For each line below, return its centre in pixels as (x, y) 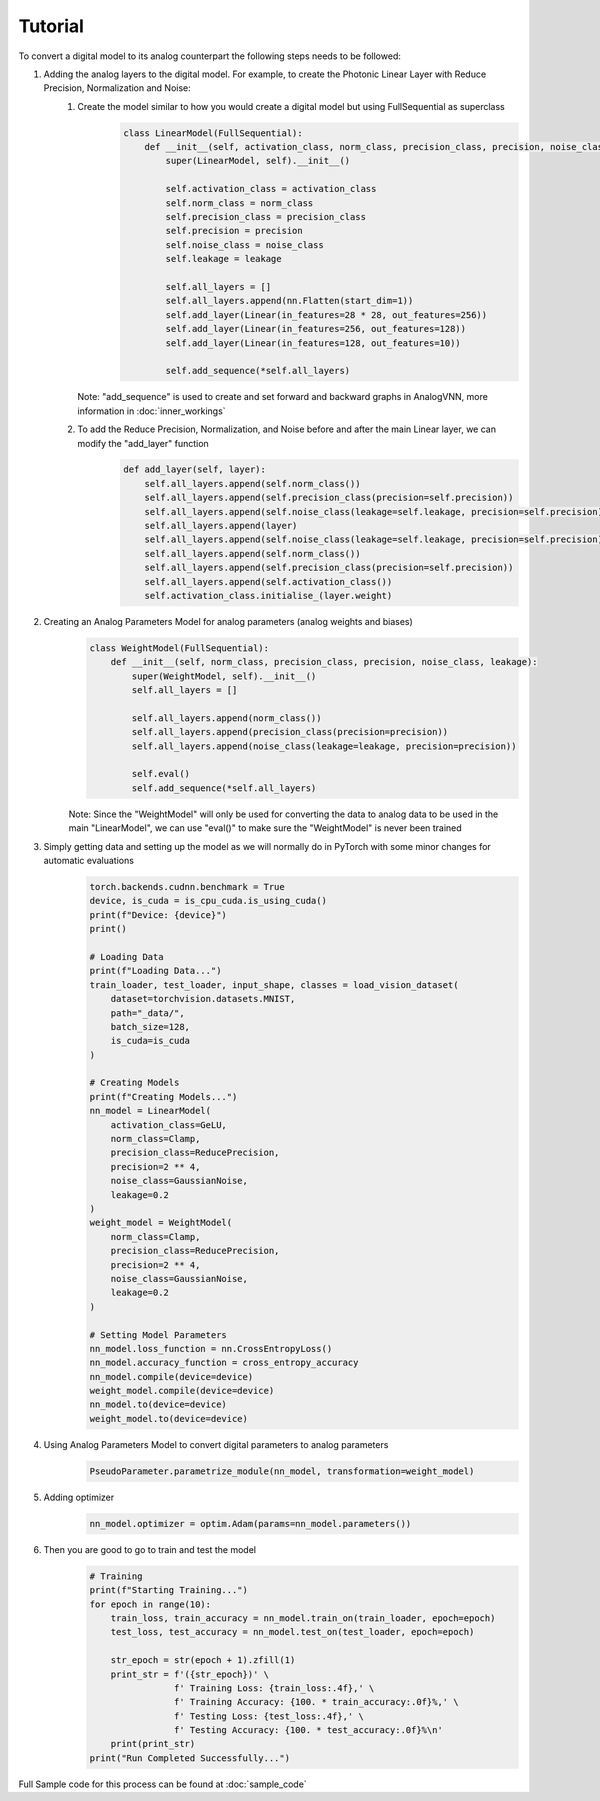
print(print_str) (153, 1744)
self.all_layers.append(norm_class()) (226, 718)
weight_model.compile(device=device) (182, 1391)
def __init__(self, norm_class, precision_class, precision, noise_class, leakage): (324, 662)
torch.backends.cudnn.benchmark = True (187, 887)
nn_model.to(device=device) (158, 1404)
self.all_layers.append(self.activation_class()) (268, 581)
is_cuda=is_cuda (150, 1041)
